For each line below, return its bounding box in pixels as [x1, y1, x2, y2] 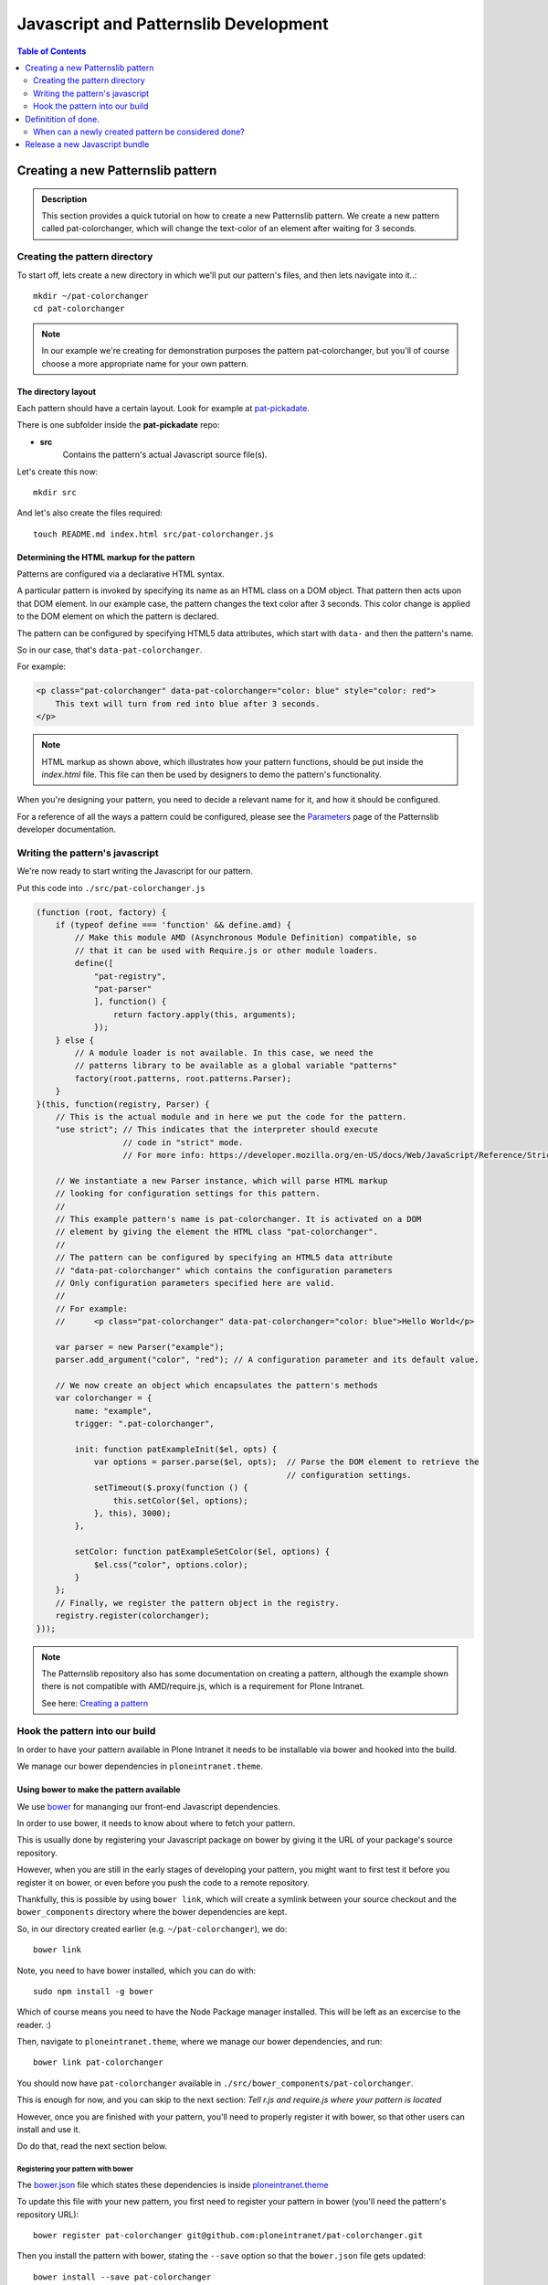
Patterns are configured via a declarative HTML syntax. [16, 569, 226, 579]
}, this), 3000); [93, 1508, 172, 1518]
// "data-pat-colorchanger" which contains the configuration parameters [55, 1265, 393, 1275]
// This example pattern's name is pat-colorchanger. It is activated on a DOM [55, 1214, 422, 1225]
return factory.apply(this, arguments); [112, 1009, 297, 1019]
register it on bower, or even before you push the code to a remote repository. [16, 1876, 311, 1887]
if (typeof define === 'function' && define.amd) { [55, 919, 292, 930]
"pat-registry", [93, 971, 167, 982]
